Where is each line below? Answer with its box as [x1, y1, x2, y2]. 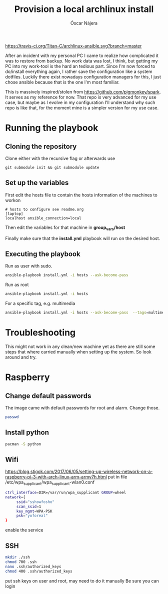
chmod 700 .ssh [5, 559, 37, 564]
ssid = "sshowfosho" [16, 499, 55, 504]
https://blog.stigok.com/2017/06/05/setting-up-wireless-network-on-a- [5, 468, 153, 474]
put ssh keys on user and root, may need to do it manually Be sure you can [5, 577, 159, 583]
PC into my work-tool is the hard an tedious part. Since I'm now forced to [5, 63, 155, 69]
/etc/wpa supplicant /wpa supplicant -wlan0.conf [5, 479, 95, 486]
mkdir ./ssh [5, 555, 30, 560]
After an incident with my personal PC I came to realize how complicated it [5, 52, 159, 58]
